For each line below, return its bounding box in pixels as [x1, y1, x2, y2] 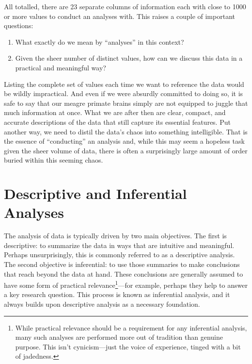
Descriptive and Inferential [4, 183, 187, 203]
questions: [4, 20, 33, 31]
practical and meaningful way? [15, 62, 106, 72]
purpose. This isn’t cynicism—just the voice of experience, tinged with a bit [15, 341, 241, 351]
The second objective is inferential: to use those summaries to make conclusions [4, 259, 240, 269]
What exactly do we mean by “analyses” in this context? [15, 36, 184, 47]
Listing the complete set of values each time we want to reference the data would [4, 79, 244, 89]
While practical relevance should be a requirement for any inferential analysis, [15, 322, 247, 332]
